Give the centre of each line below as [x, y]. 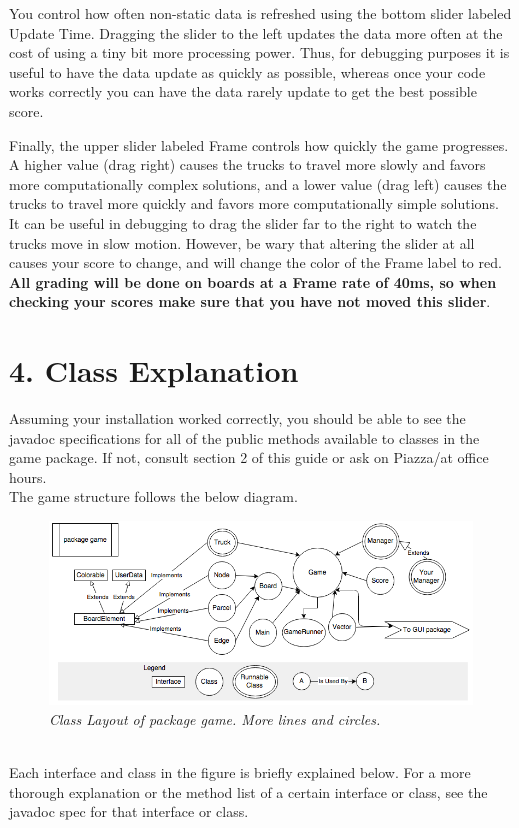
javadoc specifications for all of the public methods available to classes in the [244, 437]
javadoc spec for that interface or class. [129, 811]
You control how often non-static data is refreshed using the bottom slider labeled [260, 13]
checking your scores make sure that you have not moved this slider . [250, 301]
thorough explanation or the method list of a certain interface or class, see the [248, 791]
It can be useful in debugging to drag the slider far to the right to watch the [243, 222]
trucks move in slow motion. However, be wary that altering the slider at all [242, 242]
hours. [28, 476]
